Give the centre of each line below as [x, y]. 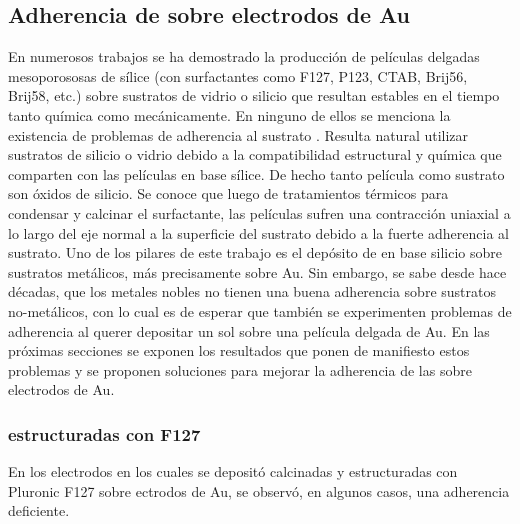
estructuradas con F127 [104, 433]
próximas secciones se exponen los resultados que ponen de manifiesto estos [239, 350]
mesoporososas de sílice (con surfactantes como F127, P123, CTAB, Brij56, [238, 75]
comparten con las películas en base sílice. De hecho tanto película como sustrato [256, 173]
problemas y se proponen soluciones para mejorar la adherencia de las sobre [240, 369]
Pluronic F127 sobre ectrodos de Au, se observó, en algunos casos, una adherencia [259, 490]
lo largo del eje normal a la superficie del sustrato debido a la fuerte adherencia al [258, 232]
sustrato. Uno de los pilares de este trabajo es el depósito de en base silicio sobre [255, 252]
